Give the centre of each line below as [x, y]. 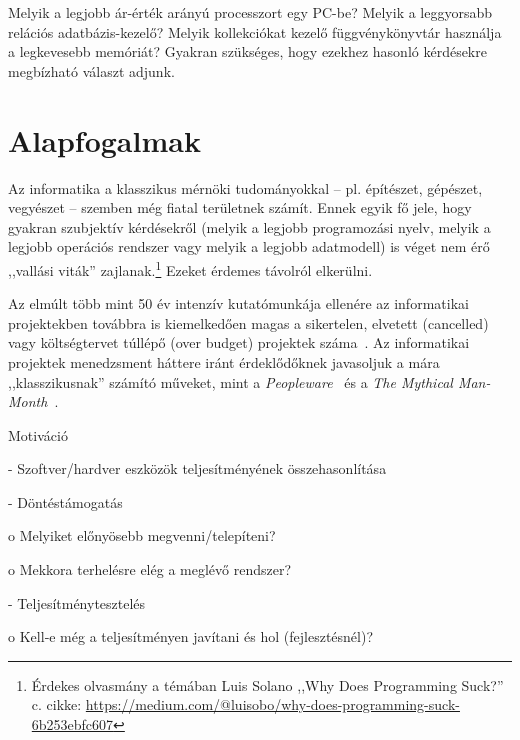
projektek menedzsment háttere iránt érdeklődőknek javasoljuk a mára [224, 361]
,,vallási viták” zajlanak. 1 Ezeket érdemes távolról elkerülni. [190, 268]
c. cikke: [56, 704]
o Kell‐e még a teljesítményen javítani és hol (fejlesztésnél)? [191, 636]
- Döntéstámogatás [65, 501]
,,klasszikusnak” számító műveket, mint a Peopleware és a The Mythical [230, 381]
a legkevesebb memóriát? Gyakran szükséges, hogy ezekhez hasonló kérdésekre [247, 51]
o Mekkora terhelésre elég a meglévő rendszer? [150, 569]
